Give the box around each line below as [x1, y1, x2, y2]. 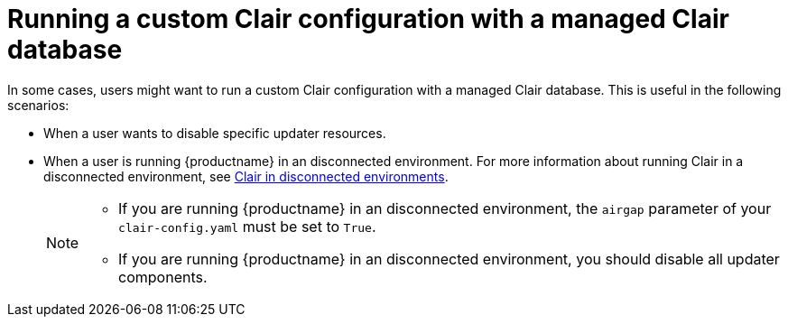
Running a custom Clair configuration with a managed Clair [7, 4, 729, 34]
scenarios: [7, 97, 70, 113]
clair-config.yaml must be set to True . [118, 217, 376, 236]
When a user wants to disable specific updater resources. [43, 125, 386, 141]
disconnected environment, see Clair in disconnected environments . [43, 168, 449, 184]
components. [118, 267, 208, 286]
